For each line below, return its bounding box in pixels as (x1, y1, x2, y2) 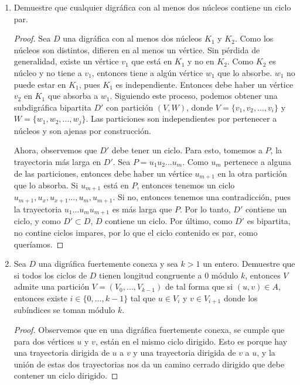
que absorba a (47, 90, 98, 102)
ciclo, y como (13, 215, 61, 227)
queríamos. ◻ (13, 238, 64, 250)
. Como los (234, 32, 274, 44)
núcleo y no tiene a (13, 66, 82, 78)
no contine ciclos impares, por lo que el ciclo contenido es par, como (13, 226, 258, 238)
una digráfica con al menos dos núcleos (63, 32, 202, 44)
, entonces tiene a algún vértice (91, 66, 203, 78)
